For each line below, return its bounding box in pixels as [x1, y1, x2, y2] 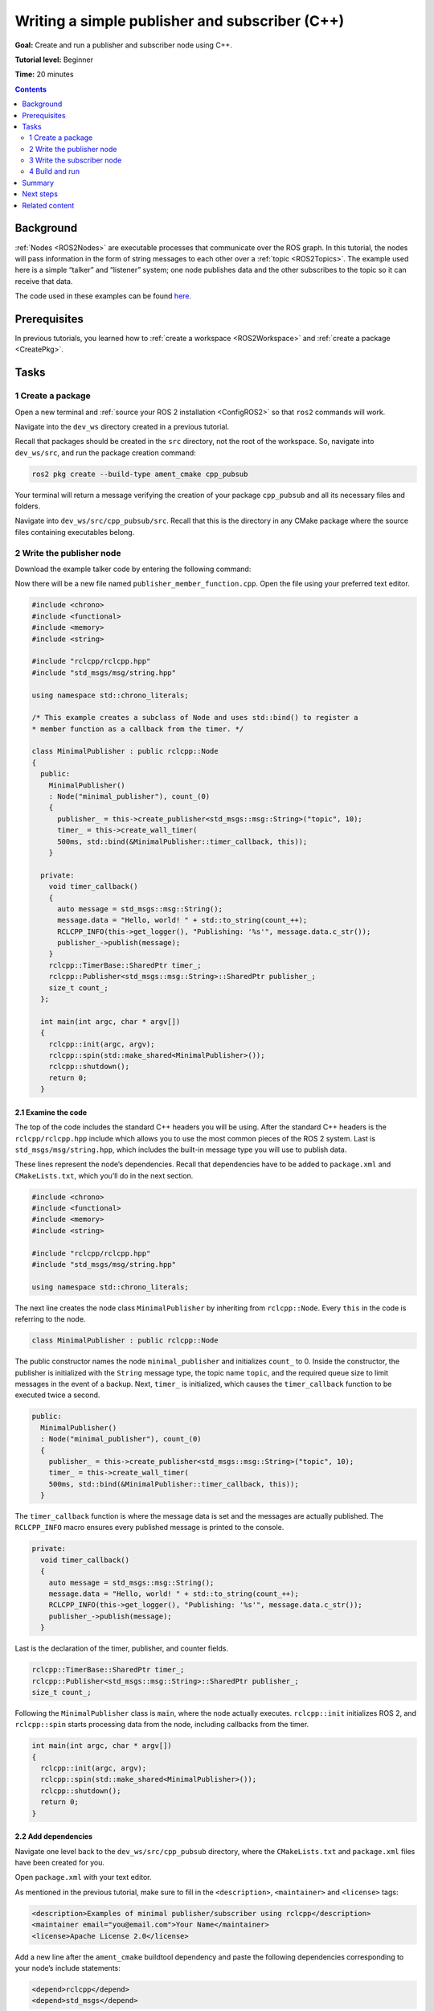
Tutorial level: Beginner [14, 55, 94, 64]
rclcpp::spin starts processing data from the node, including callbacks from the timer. [14, 1720, 309, 1729]
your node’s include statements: [14, 1963, 121, 1972]
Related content [22, 200, 75, 210]
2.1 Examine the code [14, 1107, 88, 1117]
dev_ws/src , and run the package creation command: [14, 447, 196, 458]
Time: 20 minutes [14, 69, 74, 80]
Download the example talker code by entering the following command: [14, 564, 252, 574]
